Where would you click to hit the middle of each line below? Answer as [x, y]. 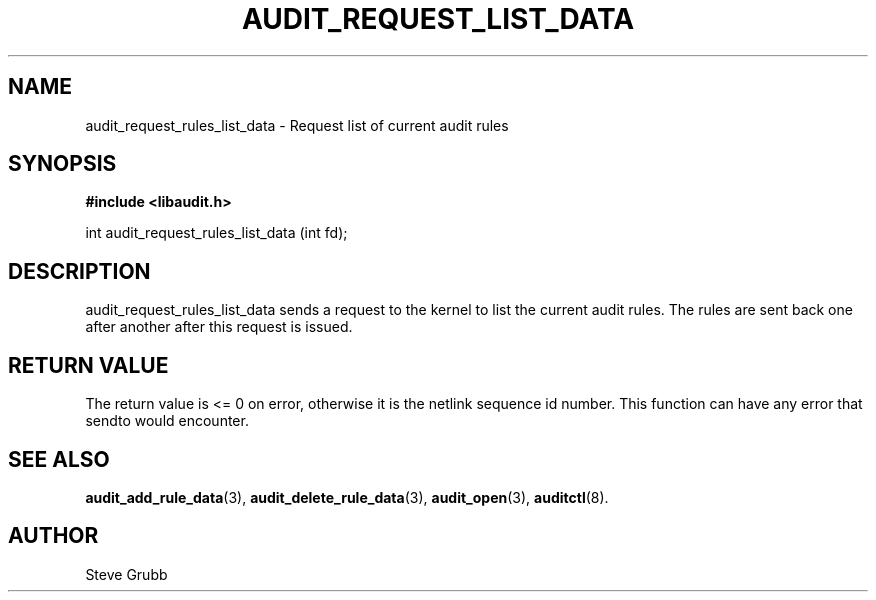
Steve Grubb [126, 574]
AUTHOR [53, 536]
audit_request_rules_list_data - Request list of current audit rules [297, 125]
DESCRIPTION [79, 271]
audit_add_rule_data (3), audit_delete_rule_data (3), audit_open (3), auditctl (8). [347, 497]
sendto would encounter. [167, 421]
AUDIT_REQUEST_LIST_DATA [438, 19]
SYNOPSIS [62, 164]
